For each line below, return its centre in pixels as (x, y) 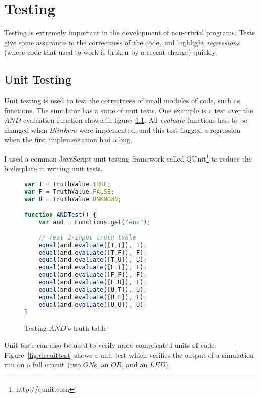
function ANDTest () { (60, 215)
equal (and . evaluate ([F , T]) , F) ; (93, 267)
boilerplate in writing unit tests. (53, 168)
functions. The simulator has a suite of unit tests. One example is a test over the (129, 110)
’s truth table (86, 328)
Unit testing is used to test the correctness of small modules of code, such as (122, 100)
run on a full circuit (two (43, 365)
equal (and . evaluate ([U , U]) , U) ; (93, 305)
